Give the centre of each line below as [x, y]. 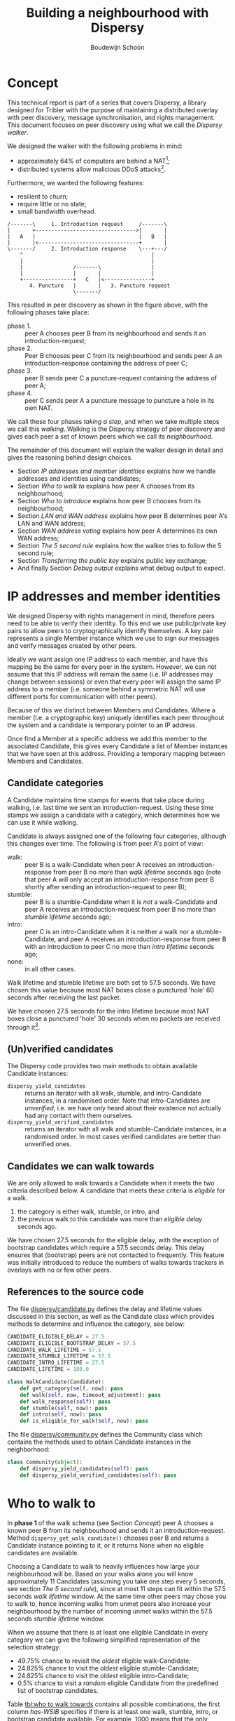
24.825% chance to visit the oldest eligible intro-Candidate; [103, 1675]
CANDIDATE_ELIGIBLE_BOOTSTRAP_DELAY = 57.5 [72, 1343]
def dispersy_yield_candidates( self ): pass [84, 1469]
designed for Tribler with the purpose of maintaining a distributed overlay [113, 109]
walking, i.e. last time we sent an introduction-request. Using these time [111, 807]
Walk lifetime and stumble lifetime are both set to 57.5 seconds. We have [112, 982]
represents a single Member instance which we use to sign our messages [113, 638]
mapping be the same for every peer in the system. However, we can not [112, 666]
